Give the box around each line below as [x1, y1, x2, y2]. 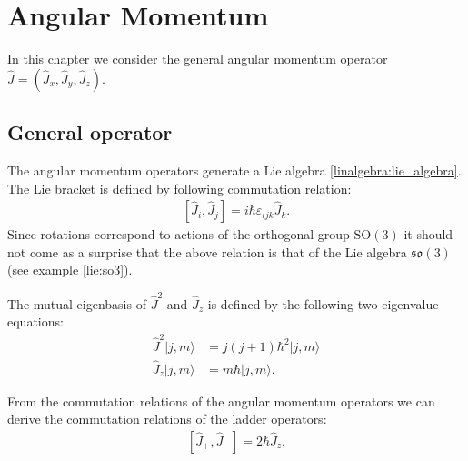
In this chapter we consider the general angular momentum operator [7, 49, 388, 68]
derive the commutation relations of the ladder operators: [7, 409, 327, 428]
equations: [7, 312, 64, 331]
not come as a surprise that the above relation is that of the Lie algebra [7, 242, 407, 261]
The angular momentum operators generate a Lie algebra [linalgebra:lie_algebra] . [7, 160, 462, 179]
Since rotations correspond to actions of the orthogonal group [7, 225, 350, 244]
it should [403, 225, 453, 244]
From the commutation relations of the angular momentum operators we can [7, 391, 435, 410]
